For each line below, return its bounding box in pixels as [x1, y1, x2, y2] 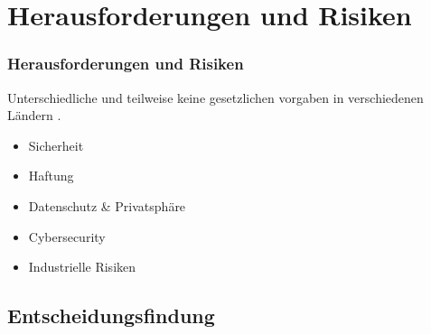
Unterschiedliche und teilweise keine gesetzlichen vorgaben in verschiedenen [7, 88, 424, 107]
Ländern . [7, 106, 61, 125]
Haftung [28, 166, 74, 185]
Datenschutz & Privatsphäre [28, 196, 186, 215]
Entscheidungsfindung [7, 302, 215, 329]
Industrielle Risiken [28, 257, 136, 276]
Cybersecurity [28, 227, 106, 246]
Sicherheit [28, 135, 84, 154]
